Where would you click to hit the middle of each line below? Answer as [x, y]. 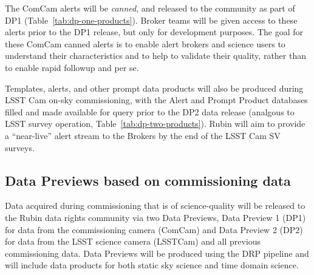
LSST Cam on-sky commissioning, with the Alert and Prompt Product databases [156, 100]
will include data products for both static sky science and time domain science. [152, 265]
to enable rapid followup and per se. [72, 67]
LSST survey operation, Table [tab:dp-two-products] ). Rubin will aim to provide [155, 124]
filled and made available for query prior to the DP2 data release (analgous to [150, 111]
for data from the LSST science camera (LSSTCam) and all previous [133, 241]
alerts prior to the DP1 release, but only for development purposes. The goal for [154, 32]
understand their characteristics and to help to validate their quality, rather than [156, 56]
